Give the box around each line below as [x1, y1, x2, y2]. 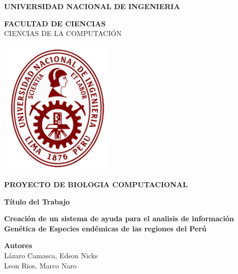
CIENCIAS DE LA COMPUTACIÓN [4, 28, 122, 39]
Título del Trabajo [4, 196, 70, 207]
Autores [4, 240, 32, 251]
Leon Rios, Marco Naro [4, 260, 77, 270]
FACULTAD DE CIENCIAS [4, 18, 106, 28]
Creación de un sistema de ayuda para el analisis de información [4, 213, 234, 224]
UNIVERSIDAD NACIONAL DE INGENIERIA [4, 1, 180, 11]
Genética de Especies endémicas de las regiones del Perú [4, 223, 207, 233]
